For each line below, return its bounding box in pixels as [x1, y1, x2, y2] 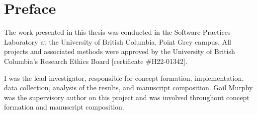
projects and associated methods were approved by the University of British [4, 46, 235, 57]
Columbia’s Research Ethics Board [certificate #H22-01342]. [4, 56, 187, 66]
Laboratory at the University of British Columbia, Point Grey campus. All [4, 36, 231, 47]
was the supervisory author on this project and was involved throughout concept [4, 92, 250, 102]
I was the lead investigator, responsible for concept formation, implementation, [4, 72, 244, 83]
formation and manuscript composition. [4, 102, 124, 112]
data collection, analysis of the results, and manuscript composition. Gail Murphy [4, 82, 253, 93]
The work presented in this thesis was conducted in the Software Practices [4, 27, 231, 37]
